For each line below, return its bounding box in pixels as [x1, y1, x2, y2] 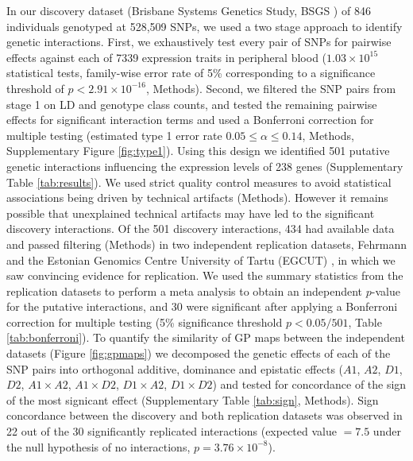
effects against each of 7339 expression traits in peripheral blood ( [6, 48, 327, 65]
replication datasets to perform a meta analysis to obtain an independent [6, 282, 363, 299]
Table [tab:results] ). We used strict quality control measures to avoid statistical [6, 173, 392, 190]
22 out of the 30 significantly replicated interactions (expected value [6, 423, 337, 440]
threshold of [6, 79, 64, 96]
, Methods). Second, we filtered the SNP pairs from [145, 79, 396, 96]
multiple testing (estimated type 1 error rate [6, 126, 222, 143]
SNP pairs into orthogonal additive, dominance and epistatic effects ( [6, 360, 344, 377]
